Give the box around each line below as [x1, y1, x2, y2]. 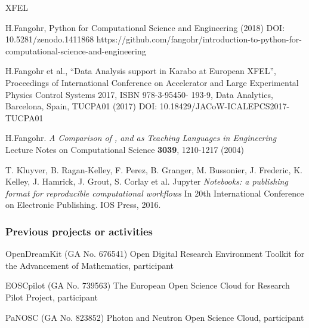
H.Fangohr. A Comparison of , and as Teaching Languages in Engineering [5, 131, 277, 144]
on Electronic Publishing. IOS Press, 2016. [5, 198, 161, 211]
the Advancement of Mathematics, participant [5, 259, 174, 271]
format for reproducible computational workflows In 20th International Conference [5, 186, 304, 199]
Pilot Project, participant [5, 290, 98, 303]
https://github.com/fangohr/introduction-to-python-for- [96, 33, 302, 45]
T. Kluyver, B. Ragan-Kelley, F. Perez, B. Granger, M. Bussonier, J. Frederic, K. [5, 163, 302, 176]
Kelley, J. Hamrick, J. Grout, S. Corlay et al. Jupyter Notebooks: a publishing [5, 175, 288, 188]
